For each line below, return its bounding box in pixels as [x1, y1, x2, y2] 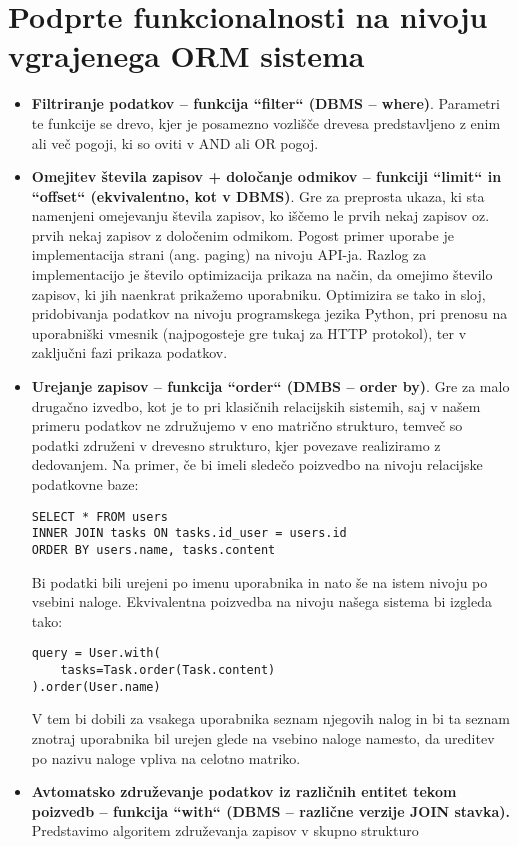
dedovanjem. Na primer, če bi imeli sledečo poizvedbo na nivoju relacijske [31, 454, 483, 475]
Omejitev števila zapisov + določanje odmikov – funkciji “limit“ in [31, 166, 502, 187]
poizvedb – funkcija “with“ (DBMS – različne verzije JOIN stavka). [31, 800, 510, 821]
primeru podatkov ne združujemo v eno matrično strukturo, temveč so [31, 415, 463, 436]
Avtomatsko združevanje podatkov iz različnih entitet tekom [31, 781, 457, 802]
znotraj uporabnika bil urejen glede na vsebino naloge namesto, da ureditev [31, 727, 495, 748]
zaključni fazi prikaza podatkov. [31, 342, 228, 363]
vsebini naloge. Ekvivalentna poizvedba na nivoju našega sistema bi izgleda [31, 591, 492, 612]
